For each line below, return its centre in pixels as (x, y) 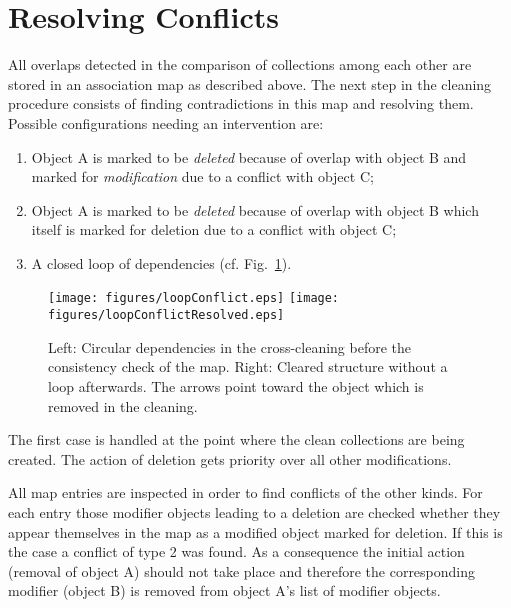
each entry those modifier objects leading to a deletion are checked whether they (254, 511)
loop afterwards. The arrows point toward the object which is (236, 385)
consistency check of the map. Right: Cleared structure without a (248, 366)
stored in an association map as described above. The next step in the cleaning (250, 83)
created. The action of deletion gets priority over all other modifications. (230, 458)
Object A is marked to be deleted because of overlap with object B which (255, 209)
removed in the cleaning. (123, 405)
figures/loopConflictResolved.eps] (166, 315)
